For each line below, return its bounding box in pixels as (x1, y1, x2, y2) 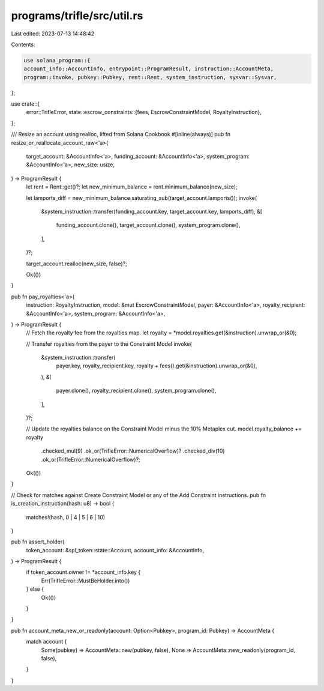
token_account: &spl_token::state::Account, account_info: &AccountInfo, (26, 546, 205, 554)
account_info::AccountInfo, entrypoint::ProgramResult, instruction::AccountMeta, (23, 65, 274, 72)
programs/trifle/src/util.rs (11, 9, 143, 22)
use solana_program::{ (23, 57, 91, 64)
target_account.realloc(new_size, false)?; (26, 260, 127, 267)
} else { (26, 585, 44, 593)
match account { (26, 638, 67, 645)
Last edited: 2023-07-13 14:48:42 (11, 30, 95, 37)
